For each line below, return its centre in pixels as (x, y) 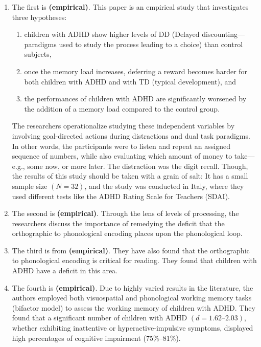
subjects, (38, 54)
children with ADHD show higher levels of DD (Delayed (112, 34)
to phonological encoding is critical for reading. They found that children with (134, 260)
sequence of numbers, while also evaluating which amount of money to (122, 156)
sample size (30, 186)
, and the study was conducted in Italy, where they (164, 186)
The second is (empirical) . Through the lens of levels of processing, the (125, 213)
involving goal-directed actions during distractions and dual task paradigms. (131, 135)
